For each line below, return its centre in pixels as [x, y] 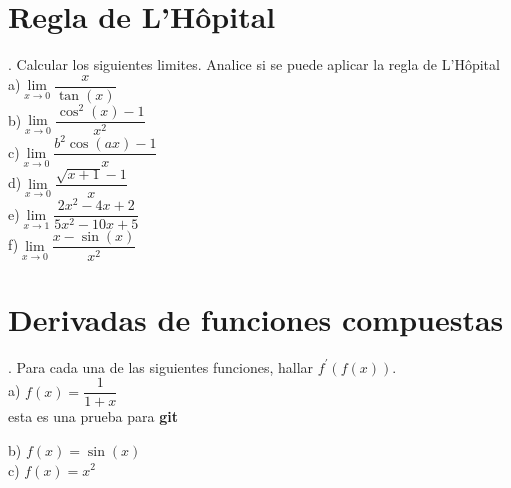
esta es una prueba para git [93, 416]
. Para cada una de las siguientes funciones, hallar [161, 366]
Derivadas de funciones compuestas [256, 318]
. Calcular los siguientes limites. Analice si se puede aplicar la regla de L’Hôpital [254, 64]
